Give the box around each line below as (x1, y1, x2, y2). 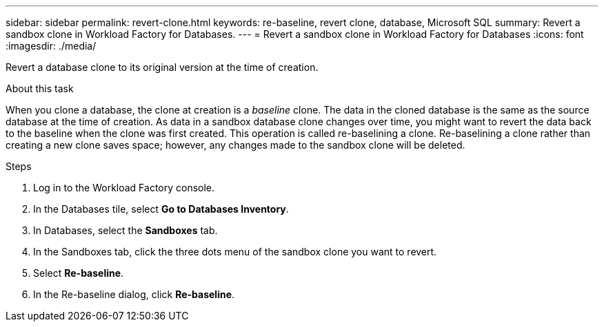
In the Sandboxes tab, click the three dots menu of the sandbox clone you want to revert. (33, 246, 437, 257)
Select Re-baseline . (33, 267, 124, 279)
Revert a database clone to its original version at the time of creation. (6, 61, 319, 73)
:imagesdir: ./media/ (6, 40, 97, 52)
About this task (6, 83, 74, 94)
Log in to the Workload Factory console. (33, 182, 215, 193)
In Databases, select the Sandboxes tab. (33, 224, 218, 236)
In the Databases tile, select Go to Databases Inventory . (33, 203, 289, 215)
